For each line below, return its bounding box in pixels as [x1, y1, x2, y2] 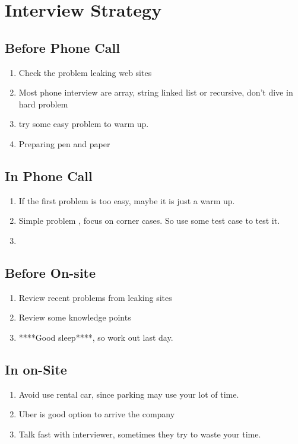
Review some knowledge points [18, 311, 131, 324]
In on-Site [5, 360, 67, 378]
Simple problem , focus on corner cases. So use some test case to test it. [18, 214, 280, 227]
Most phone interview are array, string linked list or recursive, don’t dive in [18, 86, 293, 99]
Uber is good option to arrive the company [18, 408, 175, 420]
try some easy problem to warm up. [18, 118, 149, 130]
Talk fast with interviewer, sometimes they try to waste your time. [18, 427, 261, 440]
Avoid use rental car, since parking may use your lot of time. [18, 388, 239, 400]
